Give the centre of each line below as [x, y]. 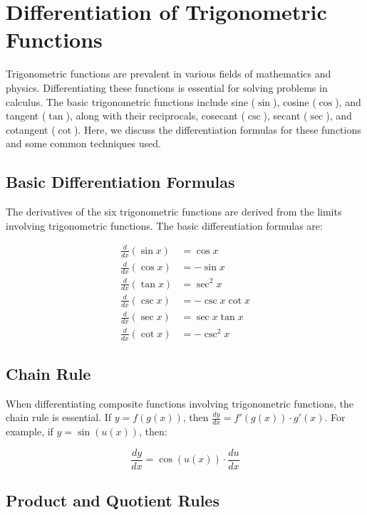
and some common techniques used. [83, 143]
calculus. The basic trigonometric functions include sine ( [130, 101]
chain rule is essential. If [59, 417]
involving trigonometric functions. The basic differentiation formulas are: [164, 225]
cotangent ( [31, 129]
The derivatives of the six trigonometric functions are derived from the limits [174, 212]
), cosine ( [294, 101]
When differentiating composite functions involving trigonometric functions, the [180, 403]
